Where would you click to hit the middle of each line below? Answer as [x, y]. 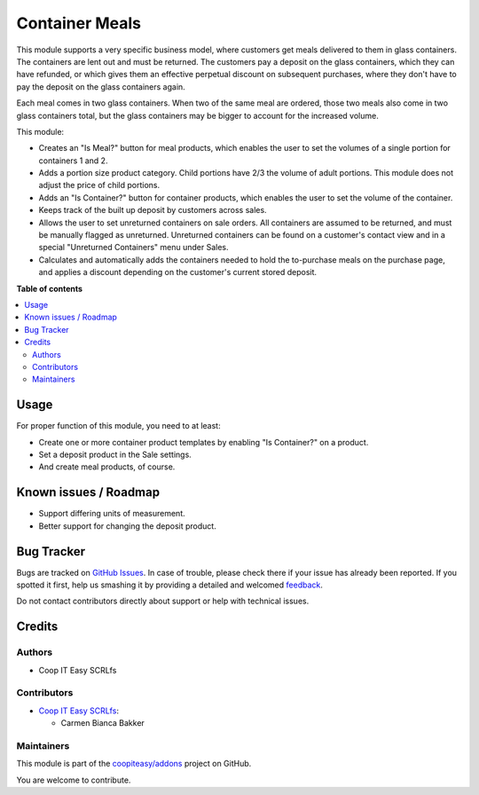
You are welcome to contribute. [74, 780]
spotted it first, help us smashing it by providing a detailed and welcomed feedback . [170, 585]
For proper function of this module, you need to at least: [118, 426]
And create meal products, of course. [107, 467]
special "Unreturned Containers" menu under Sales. [133, 248]
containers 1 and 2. [73, 161]
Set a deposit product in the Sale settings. [115, 454]
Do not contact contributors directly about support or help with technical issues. [163, 601]
